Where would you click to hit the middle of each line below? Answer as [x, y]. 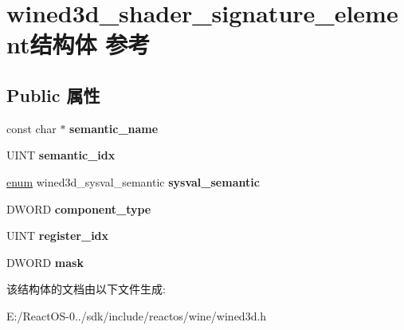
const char [31, 128]
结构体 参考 [90, 44]
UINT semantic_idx [61, 155]
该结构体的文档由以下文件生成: [86, 289]
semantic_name [114, 128]
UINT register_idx [58, 236]
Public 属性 [53, 94]
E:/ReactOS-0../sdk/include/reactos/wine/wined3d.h [137, 315]
